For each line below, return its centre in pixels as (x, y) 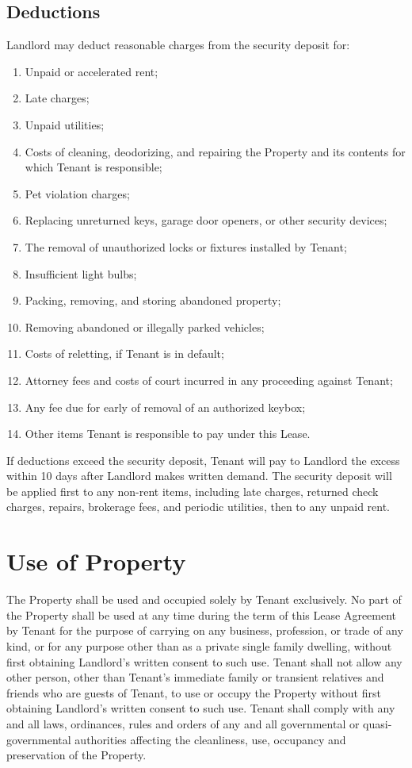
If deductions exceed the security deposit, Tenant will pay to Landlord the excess (203, 460)
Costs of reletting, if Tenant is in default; (124, 353)
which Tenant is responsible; (93, 167)
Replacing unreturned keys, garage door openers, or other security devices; (206, 220)
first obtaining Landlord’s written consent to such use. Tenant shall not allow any (204, 661)
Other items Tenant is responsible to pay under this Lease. (168, 434)
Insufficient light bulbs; (81, 273)
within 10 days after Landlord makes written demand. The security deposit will (199, 476)
